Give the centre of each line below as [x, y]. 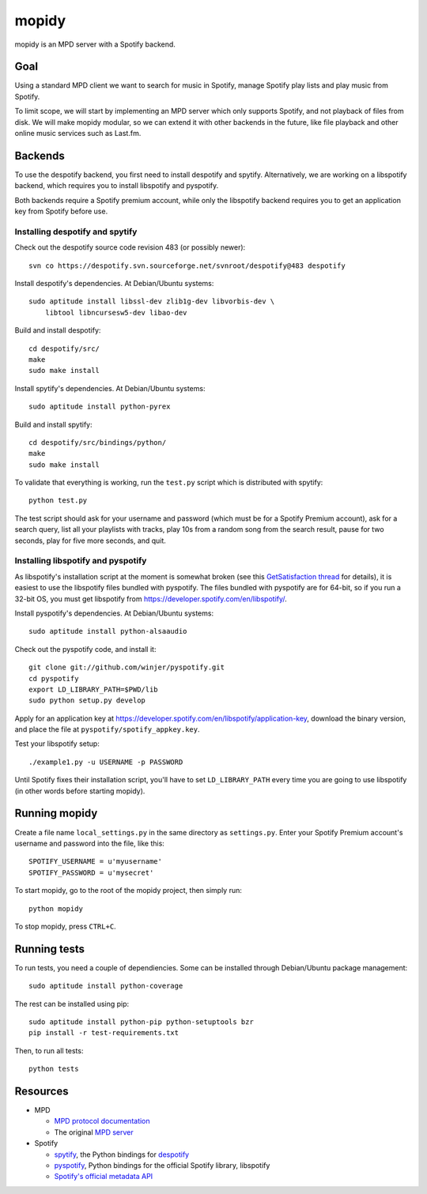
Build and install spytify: [53, 424]
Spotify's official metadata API [104, 1177]
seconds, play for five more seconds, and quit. [90, 541]
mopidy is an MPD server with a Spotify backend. [95, 44]
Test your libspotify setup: [57, 744]
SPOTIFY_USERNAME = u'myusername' [95, 862]
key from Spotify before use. [61, 211]
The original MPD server [94, 1132]
